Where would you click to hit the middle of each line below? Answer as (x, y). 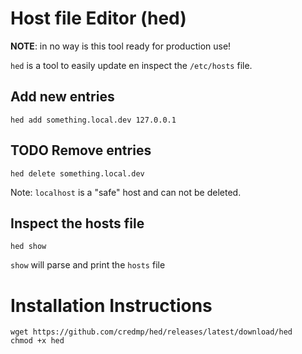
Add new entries (62, 97)
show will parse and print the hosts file (88, 265)
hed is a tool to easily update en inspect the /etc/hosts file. (131, 65)
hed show (28, 247)
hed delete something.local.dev (77, 173)
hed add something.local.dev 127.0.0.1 (93, 120)
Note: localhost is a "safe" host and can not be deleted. (126, 192)
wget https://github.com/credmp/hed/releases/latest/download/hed (151, 332)
